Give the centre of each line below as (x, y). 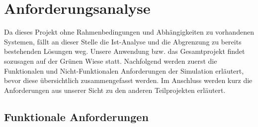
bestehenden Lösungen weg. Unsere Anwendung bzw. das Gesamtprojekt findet (125, 51)
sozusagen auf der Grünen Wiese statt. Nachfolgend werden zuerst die (111, 61)
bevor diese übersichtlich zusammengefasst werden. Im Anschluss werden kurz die (128, 80)
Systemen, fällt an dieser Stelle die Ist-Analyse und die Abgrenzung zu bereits (123, 41)
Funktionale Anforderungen (76, 116)
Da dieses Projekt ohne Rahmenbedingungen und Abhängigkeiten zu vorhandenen (129, 32)
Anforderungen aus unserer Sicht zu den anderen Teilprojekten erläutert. (115, 90)
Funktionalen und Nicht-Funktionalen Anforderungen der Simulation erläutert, (124, 70)
